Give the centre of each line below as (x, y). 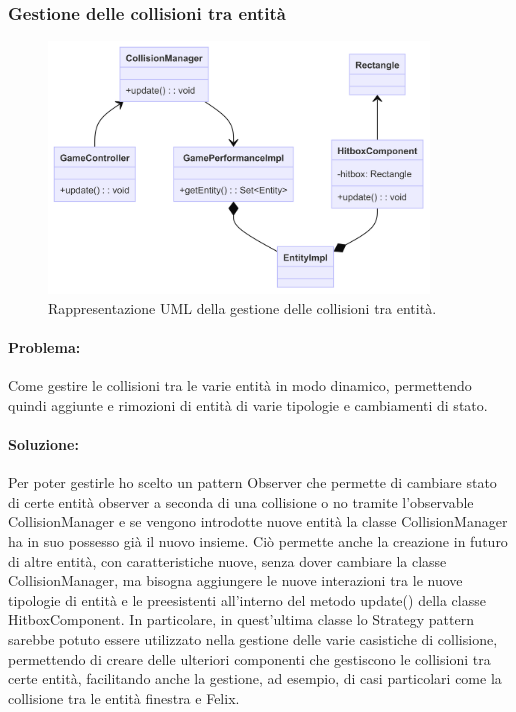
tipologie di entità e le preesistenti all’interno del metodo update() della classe (247, 599)
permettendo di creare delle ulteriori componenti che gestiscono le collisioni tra (249, 658)
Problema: (44, 347)
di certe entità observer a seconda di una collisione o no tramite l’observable (241, 501)
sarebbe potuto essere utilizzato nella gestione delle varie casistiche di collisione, (253, 638)
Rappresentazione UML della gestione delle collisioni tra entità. (242, 307)
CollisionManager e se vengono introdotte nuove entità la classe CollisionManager (258, 521)
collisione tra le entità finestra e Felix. (124, 697)
